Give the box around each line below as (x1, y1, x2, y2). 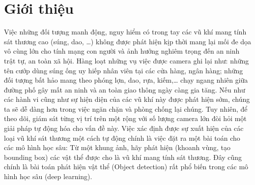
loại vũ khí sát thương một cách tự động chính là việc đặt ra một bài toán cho (4, 132, 240, 143)
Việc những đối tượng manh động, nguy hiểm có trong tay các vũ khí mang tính (4, 27, 247, 37)
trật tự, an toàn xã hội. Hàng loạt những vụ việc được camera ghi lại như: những (4, 55, 249, 65)
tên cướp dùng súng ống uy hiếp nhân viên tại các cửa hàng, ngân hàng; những (4, 65, 243, 75)
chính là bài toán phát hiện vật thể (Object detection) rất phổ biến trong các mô (4, 161, 249, 172)
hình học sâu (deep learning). (4, 171, 92, 182)
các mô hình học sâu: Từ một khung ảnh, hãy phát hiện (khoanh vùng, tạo (4, 142, 230, 153)
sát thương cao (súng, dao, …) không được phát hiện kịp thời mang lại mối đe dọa (4, 36, 252, 46)
